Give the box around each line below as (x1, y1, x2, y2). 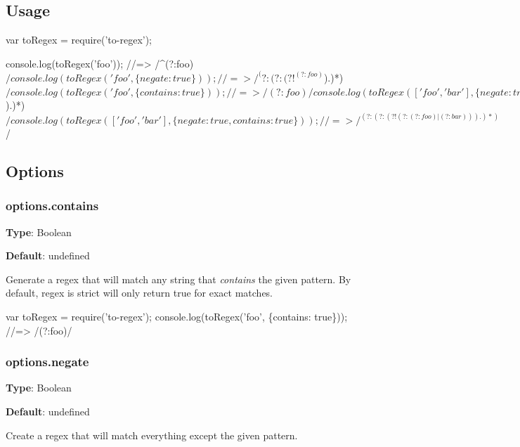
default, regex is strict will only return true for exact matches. (6, 285, 273, 300)
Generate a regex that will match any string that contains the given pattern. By (6, 271, 351, 286)
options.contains (6, 197, 99, 214)
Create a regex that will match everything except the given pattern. (6, 427, 298, 442)
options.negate (6, 353, 89, 370)
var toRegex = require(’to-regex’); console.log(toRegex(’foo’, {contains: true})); (6, 309, 348, 323)
